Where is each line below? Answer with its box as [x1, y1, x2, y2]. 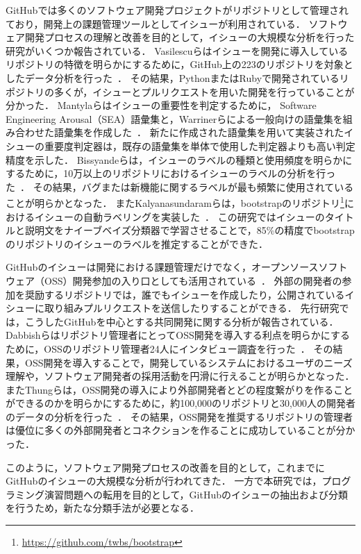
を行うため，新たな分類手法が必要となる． [6, 501, 199, 515]
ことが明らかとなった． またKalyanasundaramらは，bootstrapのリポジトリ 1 [6, 194, 344, 210]
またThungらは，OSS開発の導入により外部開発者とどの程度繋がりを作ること [6, 382, 353, 396]
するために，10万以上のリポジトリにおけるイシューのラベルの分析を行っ [6, 166, 336, 181]
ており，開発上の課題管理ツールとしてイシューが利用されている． [6, 16, 305, 31]
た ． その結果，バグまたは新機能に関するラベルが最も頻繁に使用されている [6, 179, 354, 194]
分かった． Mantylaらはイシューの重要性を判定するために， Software [6, 98, 317, 112]
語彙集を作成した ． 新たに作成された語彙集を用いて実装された [53, 125, 344, 140]
